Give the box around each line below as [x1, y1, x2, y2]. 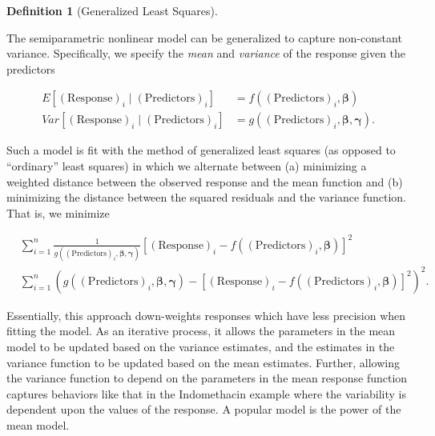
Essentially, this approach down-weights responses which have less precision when [6, 306, 406, 323]
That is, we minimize [6, 204, 110, 221]
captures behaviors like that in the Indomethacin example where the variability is [6, 385, 406, 402]
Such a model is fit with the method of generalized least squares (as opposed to [6, 142, 396, 158]
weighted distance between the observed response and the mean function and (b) [6, 173, 403, 190]
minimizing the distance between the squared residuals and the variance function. [6, 189, 406, 206]
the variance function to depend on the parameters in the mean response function [6, 370, 408, 386]
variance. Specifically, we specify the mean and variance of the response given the [6, 45, 406, 62]
